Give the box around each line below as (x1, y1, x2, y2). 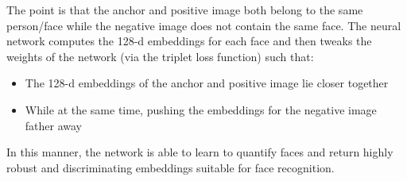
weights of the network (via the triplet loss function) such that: (6, 48, 314, 64)
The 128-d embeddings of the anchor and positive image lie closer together (25, 75, 389, 91)
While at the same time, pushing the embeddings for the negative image (25, 101, 377, 117)
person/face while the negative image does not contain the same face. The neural (6, 17, 401, 33)
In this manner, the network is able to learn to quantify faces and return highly (6, 144, 393, 160)
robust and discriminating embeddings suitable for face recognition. (6, 159, 335, 175)
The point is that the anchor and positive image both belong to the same (6, 2, 363, 17)
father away (25, 117, 83, 133)
